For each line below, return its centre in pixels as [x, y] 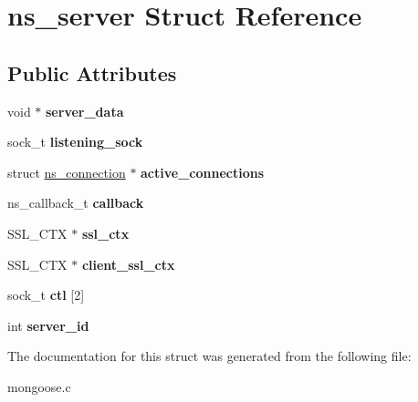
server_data [85, 111]
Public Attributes [92, 72]
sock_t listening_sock [75, 142]
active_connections [203, 172]
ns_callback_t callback [76, 203]
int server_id [48, 325]
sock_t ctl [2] [46, 295]
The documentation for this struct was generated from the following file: [209, 356]
